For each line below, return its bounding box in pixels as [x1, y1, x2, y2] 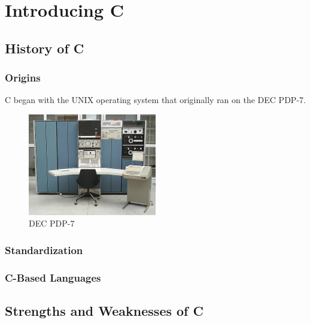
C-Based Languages [5, 270, 101, 285]
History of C [5, 38, 84, 57]
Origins [5, 70, 41, 85]
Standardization [5, 242, 83, 257]
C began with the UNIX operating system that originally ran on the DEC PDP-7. [5, 93, 306, 106]
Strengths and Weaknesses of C [5, 301, 203, 319]
